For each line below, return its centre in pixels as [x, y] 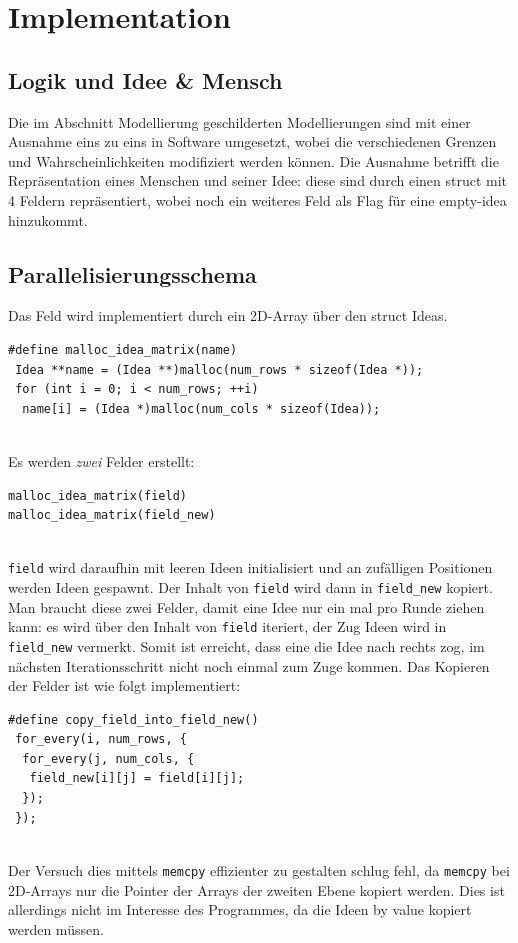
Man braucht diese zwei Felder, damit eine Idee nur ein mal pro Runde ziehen [246, 606]
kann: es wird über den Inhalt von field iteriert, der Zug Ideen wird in [227, 626]
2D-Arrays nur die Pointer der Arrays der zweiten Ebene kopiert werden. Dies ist [256, 889]
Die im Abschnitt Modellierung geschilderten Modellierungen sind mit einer [239, 121]
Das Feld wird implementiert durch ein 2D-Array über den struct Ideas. [228, 315]
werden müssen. [56, 928]
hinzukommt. [48, 219]
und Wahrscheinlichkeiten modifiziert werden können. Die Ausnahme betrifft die [253, 160]
